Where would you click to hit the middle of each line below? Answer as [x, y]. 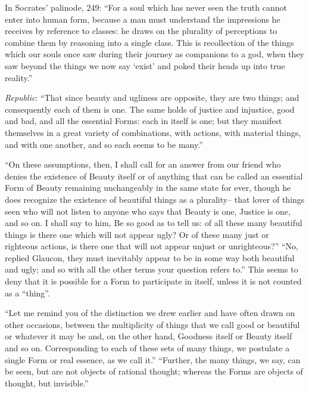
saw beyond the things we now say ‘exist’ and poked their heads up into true [145, 65]
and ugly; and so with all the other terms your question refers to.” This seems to [152, 269]
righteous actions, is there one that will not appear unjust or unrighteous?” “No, [152, 246]
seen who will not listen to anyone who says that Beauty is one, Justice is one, [148, 211]
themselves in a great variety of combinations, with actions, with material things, [153, 132]
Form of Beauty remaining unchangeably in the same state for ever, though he [148, 188]
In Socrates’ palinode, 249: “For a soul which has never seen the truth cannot [146, 7]
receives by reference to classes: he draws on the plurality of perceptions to [141, 31]
